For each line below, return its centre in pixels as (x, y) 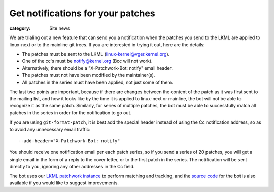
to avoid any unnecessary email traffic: (50, 129)
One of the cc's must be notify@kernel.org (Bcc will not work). (87, 61)
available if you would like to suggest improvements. (64, 183)
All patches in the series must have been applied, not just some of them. (97, 82)
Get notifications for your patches (82, 13)
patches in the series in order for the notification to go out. (71, 113)
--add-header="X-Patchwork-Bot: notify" (69, 141)
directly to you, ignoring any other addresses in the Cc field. (72, 167)
